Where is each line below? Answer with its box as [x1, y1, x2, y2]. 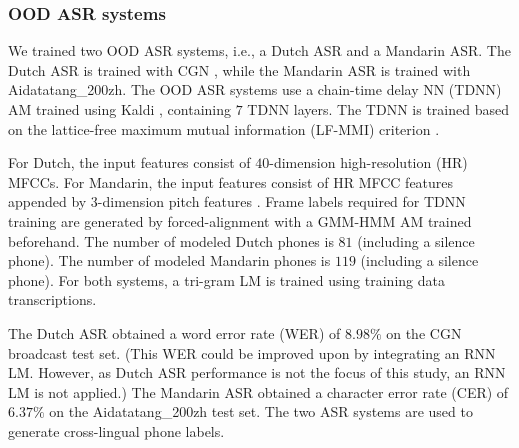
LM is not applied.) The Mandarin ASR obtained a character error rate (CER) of [8, 381, 509, 402]
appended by [8, 191, 87, 212]
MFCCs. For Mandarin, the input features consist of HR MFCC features [8, 171, 454, 192]
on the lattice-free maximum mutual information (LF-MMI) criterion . [8, 118, 440, 139]
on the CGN [386, 322, 462, 343]
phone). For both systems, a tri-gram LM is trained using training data [8, 269, 445, 290]
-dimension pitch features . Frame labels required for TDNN [97, 191, 466, 212]
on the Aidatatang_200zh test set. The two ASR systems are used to [49, 401, 473, 422]
